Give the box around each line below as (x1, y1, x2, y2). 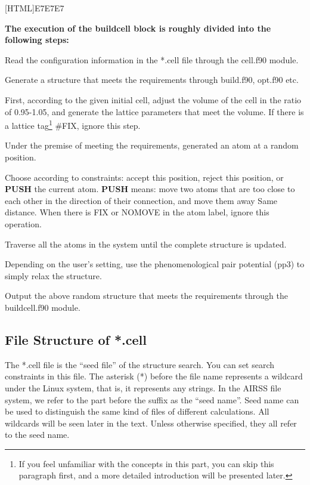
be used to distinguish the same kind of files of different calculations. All (5, 405, 269, 418)
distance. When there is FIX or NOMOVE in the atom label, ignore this (5, 206, 269, 218)
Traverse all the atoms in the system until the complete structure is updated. (5, 237, 287, 250)
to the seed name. (5, 428, 70, 441)
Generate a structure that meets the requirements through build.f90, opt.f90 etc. (5, 73, 299, 86)
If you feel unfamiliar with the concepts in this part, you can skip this (18, 457, 274, 469)
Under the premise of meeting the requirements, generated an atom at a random (5, 139, 299, 152)
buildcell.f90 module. (5, 301, 80, 313)
